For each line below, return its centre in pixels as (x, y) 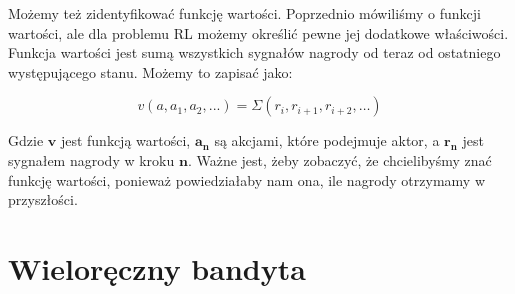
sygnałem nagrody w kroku (91, 159)
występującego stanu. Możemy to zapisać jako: (150, 71)
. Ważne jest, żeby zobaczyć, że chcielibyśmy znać (339, 159)
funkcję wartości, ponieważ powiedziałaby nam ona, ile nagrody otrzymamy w (247, 179)
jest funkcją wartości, (125, 140)
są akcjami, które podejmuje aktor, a (327, 140)
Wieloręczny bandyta (157, 267)
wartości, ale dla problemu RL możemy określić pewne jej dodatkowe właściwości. (258, 32)
